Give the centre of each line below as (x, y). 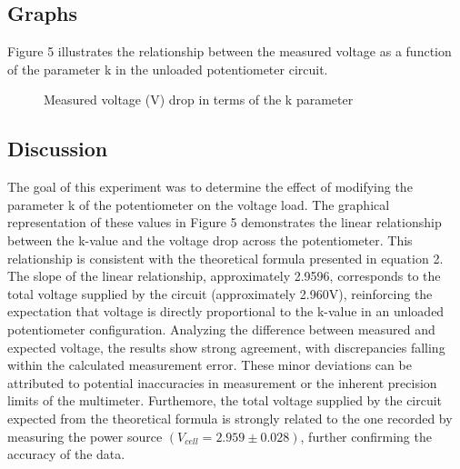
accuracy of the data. (66, 454)
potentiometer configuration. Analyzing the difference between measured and (221, 329)
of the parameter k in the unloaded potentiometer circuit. (168, 69)
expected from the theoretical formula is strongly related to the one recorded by (230, 418)
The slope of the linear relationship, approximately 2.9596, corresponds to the (224, 276)
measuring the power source (85, 436)
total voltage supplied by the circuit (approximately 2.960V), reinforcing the (220, 293)
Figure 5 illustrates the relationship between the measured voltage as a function (230, 51)
